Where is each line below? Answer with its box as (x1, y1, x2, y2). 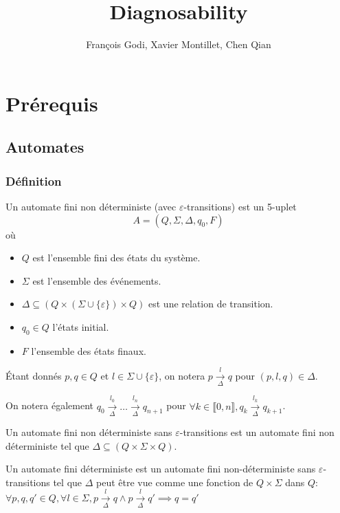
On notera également (5, 398, 93, 413)
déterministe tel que (5, 438, 89, 452)
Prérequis (5, 89, 98, 117)
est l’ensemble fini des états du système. (32, 250, 201, 265)
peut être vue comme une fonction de (96, 474, 253, 489)
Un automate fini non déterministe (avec (5, 199, 177, 213)
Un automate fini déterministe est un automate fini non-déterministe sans (5, 461, 316, 476)
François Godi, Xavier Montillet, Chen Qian (86, 37, 271, 52)
